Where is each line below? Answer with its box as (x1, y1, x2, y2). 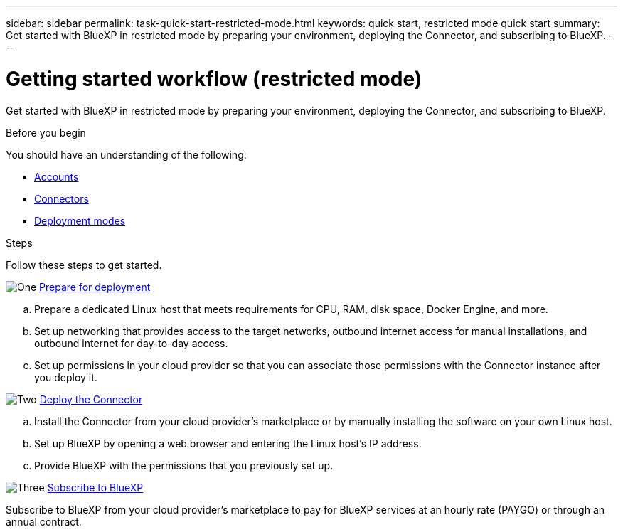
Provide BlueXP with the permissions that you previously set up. (34, 459, 334, 472)
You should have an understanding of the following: (6, 148, 247, 161)
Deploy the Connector (39, 393, 143, 405)
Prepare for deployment (39, 280, 151, 293)
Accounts (34, 170, 79, 183)
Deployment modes (34, 214, 126, 227)
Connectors (34, 192, 89, 205)
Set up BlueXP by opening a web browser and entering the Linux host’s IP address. (34, 437, 422, 449)
